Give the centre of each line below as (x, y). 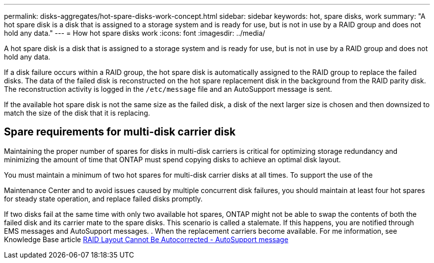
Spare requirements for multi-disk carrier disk (120, 132)
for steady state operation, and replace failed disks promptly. (103, 198)
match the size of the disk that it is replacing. (77, 113)
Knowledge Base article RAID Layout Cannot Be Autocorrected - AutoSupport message (146, 239)
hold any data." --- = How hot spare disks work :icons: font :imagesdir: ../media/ (135, 33)
